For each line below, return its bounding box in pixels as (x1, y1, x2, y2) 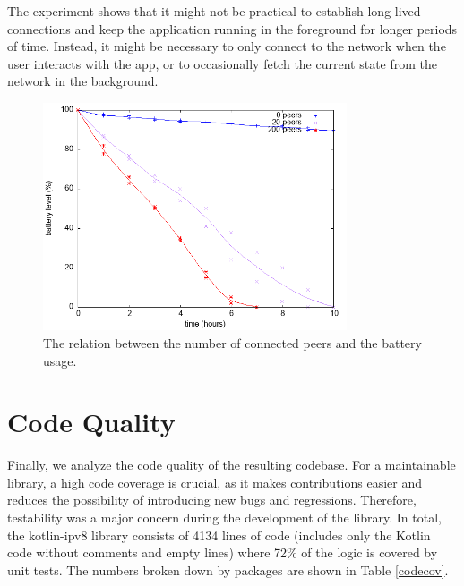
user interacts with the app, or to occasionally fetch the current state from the (7, 54, 438, 72)
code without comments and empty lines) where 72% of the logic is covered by (7, 543, 438, 562)
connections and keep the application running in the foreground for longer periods (7, 19, 458, 38)
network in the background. (7, 72, 159, 90)
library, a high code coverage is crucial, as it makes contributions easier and (7, 472, 422, 491)
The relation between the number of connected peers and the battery (43, 333, 422, 352)
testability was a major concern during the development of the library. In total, (7, 508, 442, 527)
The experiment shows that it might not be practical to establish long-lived (7, 2, 421, 20)
